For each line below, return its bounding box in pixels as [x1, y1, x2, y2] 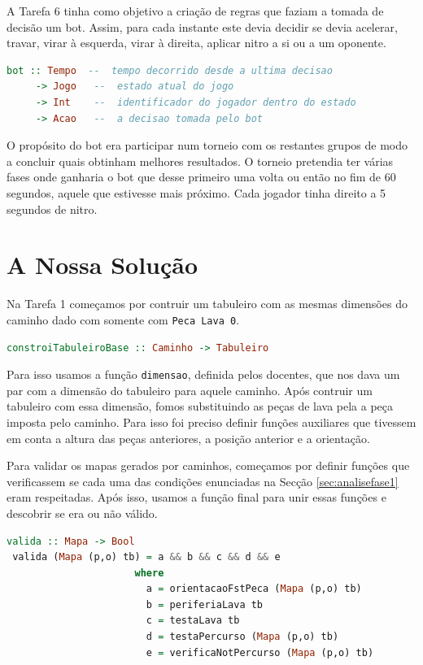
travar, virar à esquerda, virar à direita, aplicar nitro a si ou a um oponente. [7, 34, 386, 51]
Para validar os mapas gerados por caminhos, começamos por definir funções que [7, 457, 410, 474]
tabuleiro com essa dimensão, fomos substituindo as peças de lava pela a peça [7, 398, 394, 415]
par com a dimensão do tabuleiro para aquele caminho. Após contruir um [7, 381, 373, 398]
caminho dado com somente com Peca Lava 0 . [7, 311, 240, 328]
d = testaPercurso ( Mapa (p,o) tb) [146, 631, 339, 643]
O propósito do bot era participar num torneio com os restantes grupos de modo [7, 137, 408, 154]
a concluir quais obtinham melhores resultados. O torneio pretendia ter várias [7, 152, 394, 169]
